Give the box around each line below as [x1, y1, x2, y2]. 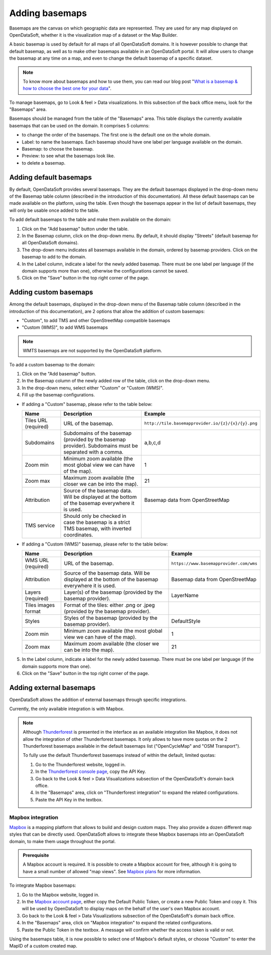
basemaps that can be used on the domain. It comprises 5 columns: [9, 122, 150, 128]
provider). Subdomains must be [63, 442, 138, 449]
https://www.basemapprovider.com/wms [171, 561, 258, 566]
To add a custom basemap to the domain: [9, 361, 95, 367]
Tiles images [25, 602, 55, 609]
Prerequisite [23, 852, 49, 858]
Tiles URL [25, 417, 48, 424]
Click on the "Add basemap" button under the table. [22, 226, 129, 232]
